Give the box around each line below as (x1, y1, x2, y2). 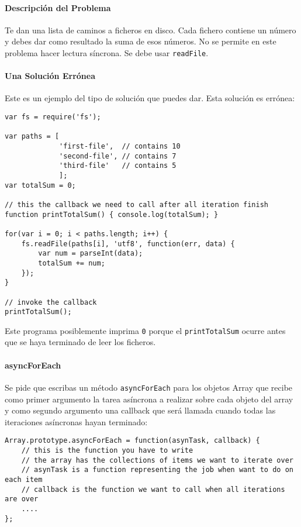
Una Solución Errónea (5, 70, 95, 82)
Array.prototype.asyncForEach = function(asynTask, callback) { (5, 436, 260, 445)
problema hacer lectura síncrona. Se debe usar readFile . (5, 46, 209, 58)
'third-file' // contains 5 (59, 161, 177, 170)
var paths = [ (5, 132, 60, 141)
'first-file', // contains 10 (59, 142, 181, 150)
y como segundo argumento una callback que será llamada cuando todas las (5, 404, 276, 416)
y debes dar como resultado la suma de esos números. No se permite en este (5, 35, 276, 47)
